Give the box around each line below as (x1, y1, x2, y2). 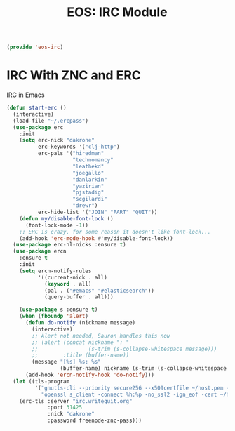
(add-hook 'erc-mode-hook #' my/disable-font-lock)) (19, 234, 173, 242)
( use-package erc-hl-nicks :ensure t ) (13, 241, 127, 248)
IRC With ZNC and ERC (6, 67, 141, 84)
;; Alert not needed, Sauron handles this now (32, 332, 170, 339)
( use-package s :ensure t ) (19, 306, 98, 313)
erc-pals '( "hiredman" (37, 150, 105, 157)
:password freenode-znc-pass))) (47, 417, 142, 425)
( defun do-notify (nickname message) (25, 319, 136, 326)
